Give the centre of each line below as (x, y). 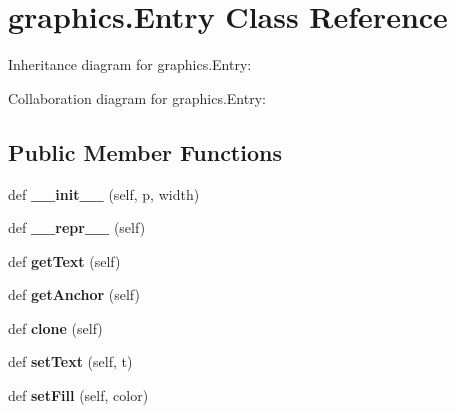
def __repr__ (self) (77, 227)
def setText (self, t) (70, 361)
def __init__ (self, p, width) (104, 193)
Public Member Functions (145, 151)
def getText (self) (64, 260)
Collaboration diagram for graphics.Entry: (137, 97)
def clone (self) (55, 327)
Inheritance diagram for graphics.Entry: (130, 64)
